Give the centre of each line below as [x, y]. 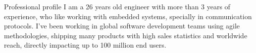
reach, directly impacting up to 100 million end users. [85, 45]
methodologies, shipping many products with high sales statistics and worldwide [126, 35]
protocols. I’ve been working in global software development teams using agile [122, 26]
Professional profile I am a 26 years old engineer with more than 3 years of [117, 6]
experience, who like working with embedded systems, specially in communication [128, 16]
